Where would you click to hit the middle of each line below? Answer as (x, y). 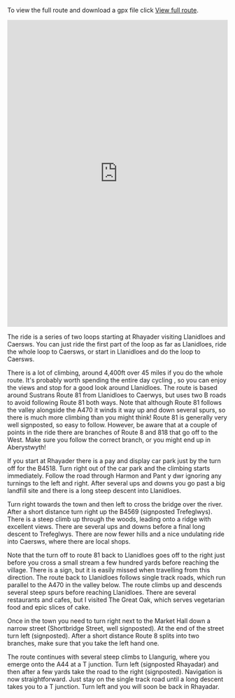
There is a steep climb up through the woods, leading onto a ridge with (109, 519)
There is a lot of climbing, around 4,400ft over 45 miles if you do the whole (115, 373)
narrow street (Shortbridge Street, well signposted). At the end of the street (116, 628)
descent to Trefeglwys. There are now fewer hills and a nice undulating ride (116, 534)
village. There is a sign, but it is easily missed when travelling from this (109, 570)
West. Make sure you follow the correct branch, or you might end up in (109, 440)
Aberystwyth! (27, 447)
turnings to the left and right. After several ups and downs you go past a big (116, 483)
